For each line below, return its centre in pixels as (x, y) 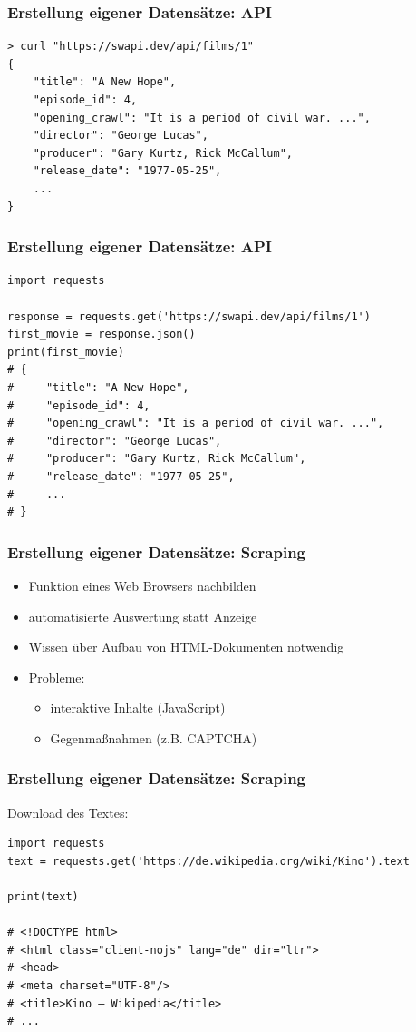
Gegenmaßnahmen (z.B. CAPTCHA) (154, 737)
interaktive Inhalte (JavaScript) (138, 708)
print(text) (43, 897)
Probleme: (57, 677)
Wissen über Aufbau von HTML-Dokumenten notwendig (186, 647)
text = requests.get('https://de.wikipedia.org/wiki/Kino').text (208, 861)
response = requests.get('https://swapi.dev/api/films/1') (189, 316)
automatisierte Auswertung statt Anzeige (143, 616)
